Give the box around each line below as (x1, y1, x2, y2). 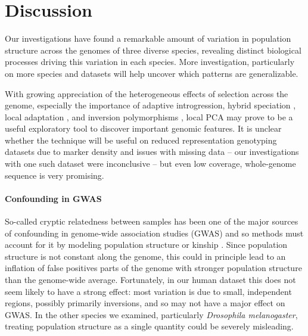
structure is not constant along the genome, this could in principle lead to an (5, 250, 286, 262)
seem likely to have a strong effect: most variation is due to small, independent (5, 285, 292, 297)
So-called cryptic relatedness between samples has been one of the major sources (5, 215, 298, 228)
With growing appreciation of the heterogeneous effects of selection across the (5, 87, 288, 99)
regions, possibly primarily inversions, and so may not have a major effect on (5, 297, 285, 309)
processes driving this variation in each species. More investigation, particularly (5, 55, 295, 68)
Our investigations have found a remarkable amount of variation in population (5, 32, 291, 45)
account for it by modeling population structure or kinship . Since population (5, 238, 288, 251)
